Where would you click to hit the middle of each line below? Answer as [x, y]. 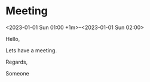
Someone [17, 73]
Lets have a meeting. [31, 50]
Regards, [17, 62]
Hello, [13, 39]
